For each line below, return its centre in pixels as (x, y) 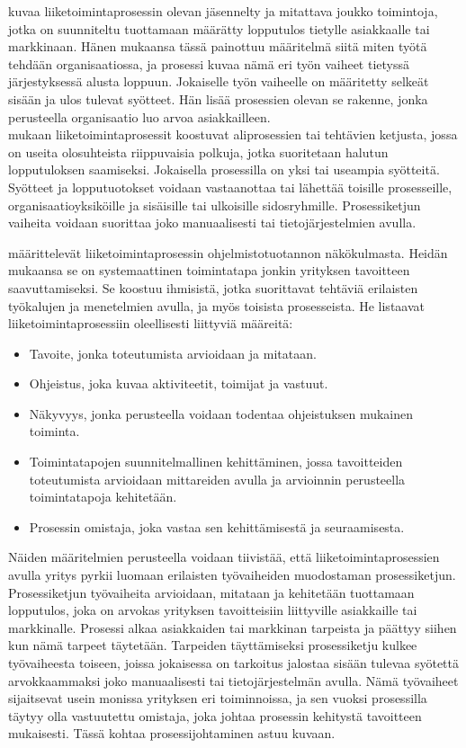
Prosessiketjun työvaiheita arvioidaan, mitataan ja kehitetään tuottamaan (211, 592)
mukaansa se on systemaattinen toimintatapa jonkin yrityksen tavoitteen (209, 270)
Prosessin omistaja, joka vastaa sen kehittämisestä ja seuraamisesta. (217, 526)
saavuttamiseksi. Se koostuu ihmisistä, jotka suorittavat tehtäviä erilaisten (213, 287)
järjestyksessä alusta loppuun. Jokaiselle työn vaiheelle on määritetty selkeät (219, 81)
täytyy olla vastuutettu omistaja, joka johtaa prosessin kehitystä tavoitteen (215, 715)
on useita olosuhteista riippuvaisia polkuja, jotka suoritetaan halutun (198, 151)
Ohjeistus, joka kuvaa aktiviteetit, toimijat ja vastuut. (179, 383)
